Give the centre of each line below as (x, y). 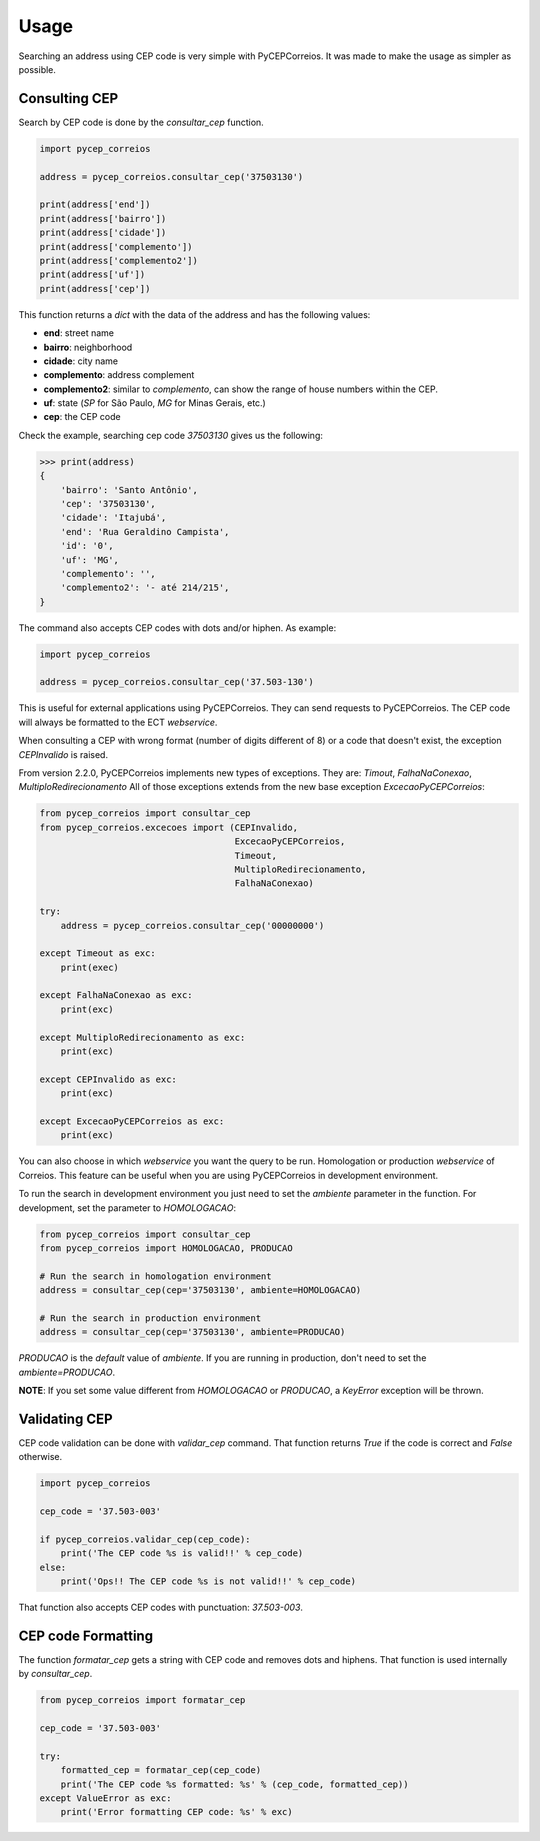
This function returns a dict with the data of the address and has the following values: (194, 314)
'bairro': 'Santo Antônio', (129, 489)
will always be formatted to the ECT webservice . (118, 722)
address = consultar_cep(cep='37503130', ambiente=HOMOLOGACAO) (200, 1290)
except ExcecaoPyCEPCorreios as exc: (132, 1121)
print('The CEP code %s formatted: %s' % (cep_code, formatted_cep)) (234, 1784)
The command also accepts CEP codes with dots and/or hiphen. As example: (177, 627)
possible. (37, 69)
